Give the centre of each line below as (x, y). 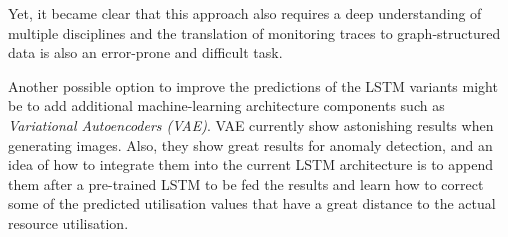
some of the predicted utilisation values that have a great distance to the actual (252, 203)
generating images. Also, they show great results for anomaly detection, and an (250, 144)
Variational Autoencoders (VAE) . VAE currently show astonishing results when (251, 124)
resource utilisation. (68, 222)
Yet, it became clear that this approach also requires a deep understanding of (245, 13)
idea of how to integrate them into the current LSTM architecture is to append (251, 164)
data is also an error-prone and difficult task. (145, 52)
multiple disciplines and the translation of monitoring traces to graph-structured (254, 32)
